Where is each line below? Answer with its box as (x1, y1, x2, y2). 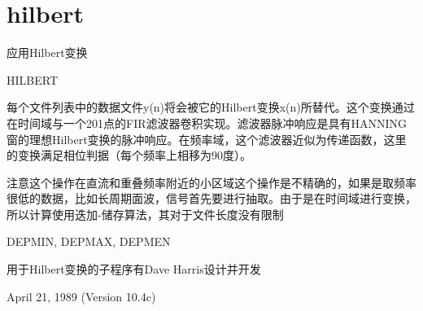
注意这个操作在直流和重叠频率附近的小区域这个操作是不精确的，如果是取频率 (7, 173, 416, 191)
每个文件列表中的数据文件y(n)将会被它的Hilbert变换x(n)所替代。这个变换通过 (7, 99, 415, 116)
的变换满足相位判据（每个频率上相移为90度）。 (7, 147, 251, 164)
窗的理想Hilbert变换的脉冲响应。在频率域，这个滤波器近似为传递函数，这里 (7, 130, 407, 147)
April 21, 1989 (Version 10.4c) (7, 287, 156, 304)
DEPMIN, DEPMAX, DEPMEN (7, 233, 171, 250)
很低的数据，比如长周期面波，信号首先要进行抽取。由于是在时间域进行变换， (7, 190, 416, 207)
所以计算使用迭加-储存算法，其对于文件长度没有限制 (7, 205, 284, 222)
